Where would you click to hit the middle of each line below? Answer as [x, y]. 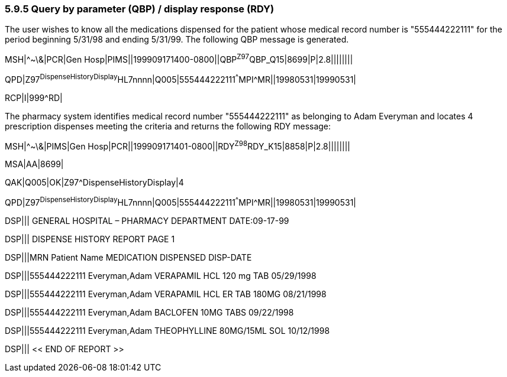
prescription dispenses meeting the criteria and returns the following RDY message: [168, 126]
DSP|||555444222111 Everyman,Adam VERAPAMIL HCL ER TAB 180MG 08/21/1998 [166, 294]
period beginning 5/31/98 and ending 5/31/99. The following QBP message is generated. [177, 40]
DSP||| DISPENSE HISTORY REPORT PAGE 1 [90, 239]
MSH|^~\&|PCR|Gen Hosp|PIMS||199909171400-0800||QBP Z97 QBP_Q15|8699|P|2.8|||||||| [179, 59]
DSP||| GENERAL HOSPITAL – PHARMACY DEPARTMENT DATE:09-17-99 [147, 221]
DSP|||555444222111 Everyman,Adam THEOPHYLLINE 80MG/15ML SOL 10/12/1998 [167, 331]
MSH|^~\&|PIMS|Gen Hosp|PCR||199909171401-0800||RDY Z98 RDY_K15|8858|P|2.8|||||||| [177, 145]
